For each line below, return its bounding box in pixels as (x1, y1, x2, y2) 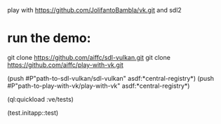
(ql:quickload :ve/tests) (7, 95, 74, 103)
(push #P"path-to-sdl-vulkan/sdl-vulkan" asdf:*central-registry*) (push (7, 74, 215, 82)
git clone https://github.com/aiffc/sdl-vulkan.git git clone (7, 53, 170, 61)
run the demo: (7, 31, 91, 46)
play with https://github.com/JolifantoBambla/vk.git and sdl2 (7, 6, 182, 14)
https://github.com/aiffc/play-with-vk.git (7, 61, 124, 69)
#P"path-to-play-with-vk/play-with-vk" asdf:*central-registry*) (7, 82, 190, 90)
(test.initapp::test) (7, 108, 59, 117)
